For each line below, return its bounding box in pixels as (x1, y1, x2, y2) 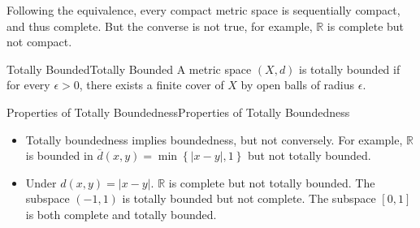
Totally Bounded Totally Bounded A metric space (6, 60, 252, 77)
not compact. (6, 33, 72, 50)
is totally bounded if (299, 60, 401, 77)
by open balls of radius (240, 76, 355, 93)
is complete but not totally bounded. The (168, 174, 375, 191)
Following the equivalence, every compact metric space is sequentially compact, (6, 2, 401, 18)
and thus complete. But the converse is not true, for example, (6, 17, 313, 34)
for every (6, 76, 50, 93)
